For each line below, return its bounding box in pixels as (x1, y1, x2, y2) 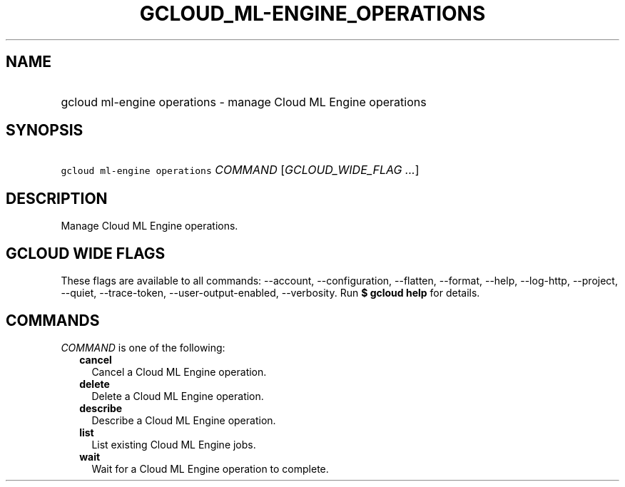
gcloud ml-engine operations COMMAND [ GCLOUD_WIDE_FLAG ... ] (61, 163, 420, 178)
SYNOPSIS (6, 121, 83, 140)
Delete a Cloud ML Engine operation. (91, 389, 264, 402)
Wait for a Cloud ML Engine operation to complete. (91, 462, 329, 475)
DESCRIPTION (6, 189, 108, 207)
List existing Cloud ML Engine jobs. (91, 438, 256, 451)
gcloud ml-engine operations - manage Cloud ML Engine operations (61, 94, 427, 109)
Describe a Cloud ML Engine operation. (91, 414, 276, 426)
